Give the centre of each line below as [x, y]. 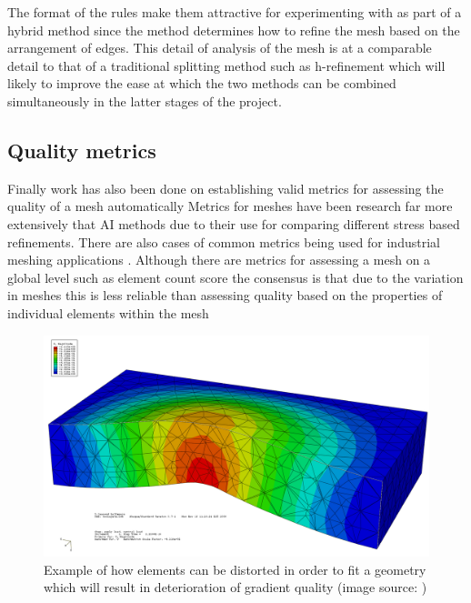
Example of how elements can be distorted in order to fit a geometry [235, 569]
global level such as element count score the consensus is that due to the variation [235, 277]
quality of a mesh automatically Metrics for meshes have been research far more [230, 206]
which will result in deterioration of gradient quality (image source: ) [235, 587]
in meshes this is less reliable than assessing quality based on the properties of [225, 295]
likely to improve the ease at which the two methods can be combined [202, 83]
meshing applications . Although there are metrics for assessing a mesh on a [219, 260]
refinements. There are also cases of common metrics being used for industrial [224, 241]
